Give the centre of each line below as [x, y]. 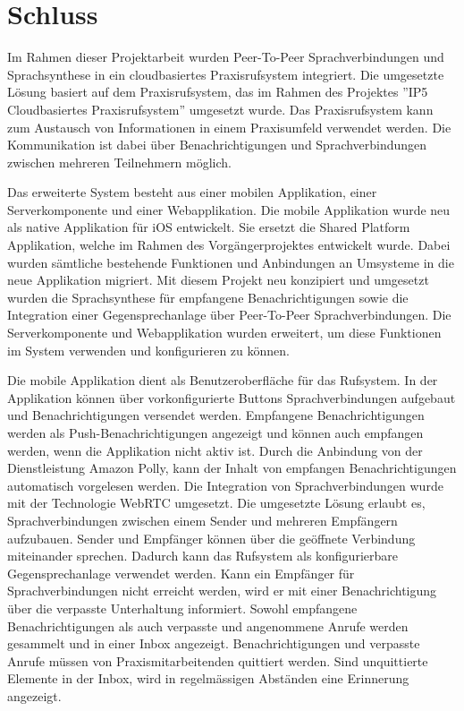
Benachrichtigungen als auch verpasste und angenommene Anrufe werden [208, 625]
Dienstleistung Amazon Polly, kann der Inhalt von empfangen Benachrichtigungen [232, 468]
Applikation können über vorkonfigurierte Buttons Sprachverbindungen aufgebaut [232, 397]
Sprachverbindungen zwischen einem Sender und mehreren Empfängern [202, 520]
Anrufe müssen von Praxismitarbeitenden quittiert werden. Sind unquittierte [218, 660]
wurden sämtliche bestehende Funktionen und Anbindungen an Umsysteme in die [231, 262]
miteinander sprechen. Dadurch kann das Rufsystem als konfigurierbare [202, 556]
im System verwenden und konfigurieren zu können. [148, 350]
